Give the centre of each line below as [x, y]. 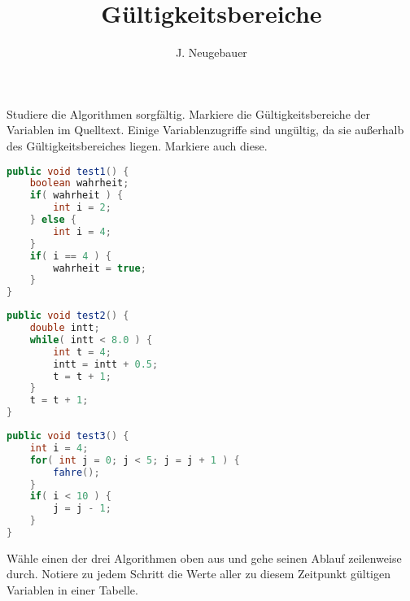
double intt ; [65, 328]
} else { [53, 220]
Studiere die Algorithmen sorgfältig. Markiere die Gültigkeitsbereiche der [189, 113]
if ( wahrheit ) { [76, 196]
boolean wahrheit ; [79, 183]
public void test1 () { [68, 171]
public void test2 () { [68, 316]
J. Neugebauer [212, 52]
